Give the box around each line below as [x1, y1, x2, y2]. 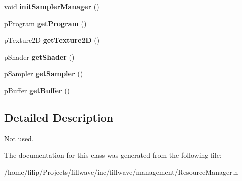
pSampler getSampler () [4, 68, 83, 79]
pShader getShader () [4, 51, 75, 62]
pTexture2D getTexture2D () [4, 35, 100, 45]
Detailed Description [4, 109, 114, 125]
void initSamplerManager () [4, 1, 99, 11]
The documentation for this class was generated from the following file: [4, 150, 222, 160]
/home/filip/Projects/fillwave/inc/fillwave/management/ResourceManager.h [4, 166, 238, 177]
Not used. [4, 133, 34, 143]
